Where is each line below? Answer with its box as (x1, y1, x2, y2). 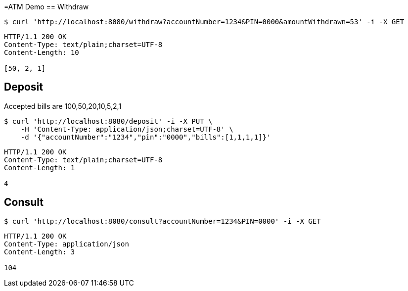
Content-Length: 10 (4, 48, 79, 56)
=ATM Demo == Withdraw (4, 2, 89, 11)
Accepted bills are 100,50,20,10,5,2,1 (4, 101, 122, 110)
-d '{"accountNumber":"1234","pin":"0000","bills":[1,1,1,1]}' (20, 133, 271, 141)
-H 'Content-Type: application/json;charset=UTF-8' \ (20, 125, 233, 133)
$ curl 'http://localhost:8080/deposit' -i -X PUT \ (4, 117, 213, 125)
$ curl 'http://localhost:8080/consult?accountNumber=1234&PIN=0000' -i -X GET (4, 217, 321, 225)
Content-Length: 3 (4, 247, 75, 256)
